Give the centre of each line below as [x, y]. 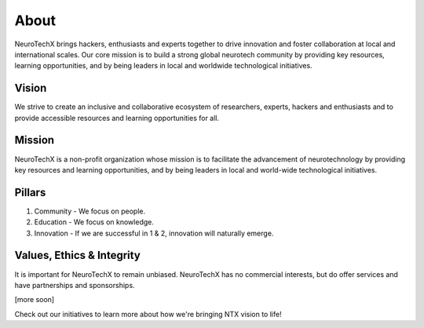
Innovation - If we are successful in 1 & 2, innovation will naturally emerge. [154, 233]
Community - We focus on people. [90, 211]
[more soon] [35, 300]
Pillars [30, 192]
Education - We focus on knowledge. [94, 222]
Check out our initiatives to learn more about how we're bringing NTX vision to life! [148, 314]
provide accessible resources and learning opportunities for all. [117, 118]
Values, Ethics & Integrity [77, 255]
